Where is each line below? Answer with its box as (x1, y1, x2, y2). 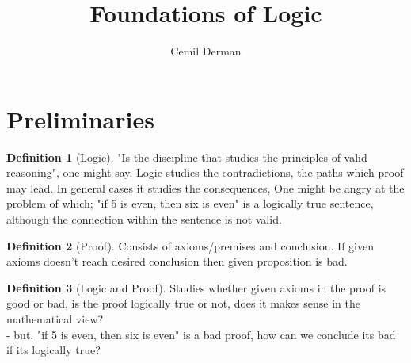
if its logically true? (6, 342, 101, 358)
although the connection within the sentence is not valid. (6, 211, 282, 227)
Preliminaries (6, 102, 154, 135)
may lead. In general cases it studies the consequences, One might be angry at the (6, 179, 405, 196)
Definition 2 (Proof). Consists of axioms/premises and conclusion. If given (6, 237, 374, 254)
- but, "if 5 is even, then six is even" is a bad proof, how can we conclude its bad (6, 326, 396, 342)
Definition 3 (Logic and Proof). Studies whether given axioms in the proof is (6, 279, 386, 296)
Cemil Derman (170, 43, 242, 59)
